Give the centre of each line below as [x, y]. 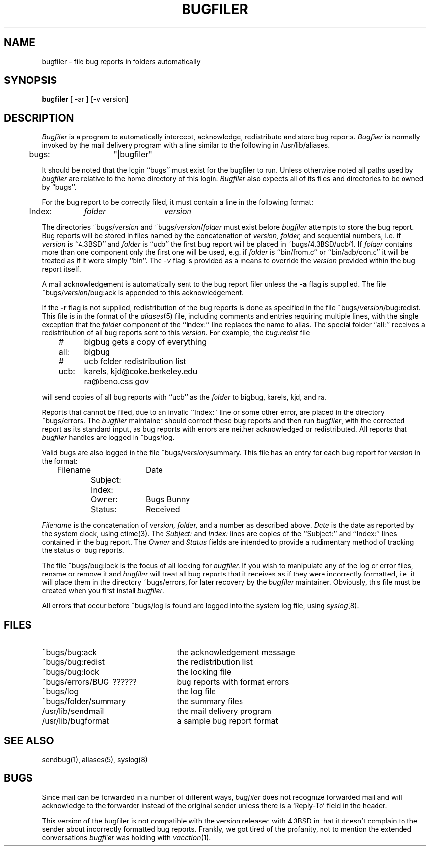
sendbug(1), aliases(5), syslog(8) [95, 759]
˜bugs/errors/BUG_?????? [89, 682]
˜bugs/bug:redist [73, 662]
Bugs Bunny [168, 500]
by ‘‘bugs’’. [59, 187]
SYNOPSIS [31, 81]
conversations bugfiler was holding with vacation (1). [126, 837]
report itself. [61, 269]
